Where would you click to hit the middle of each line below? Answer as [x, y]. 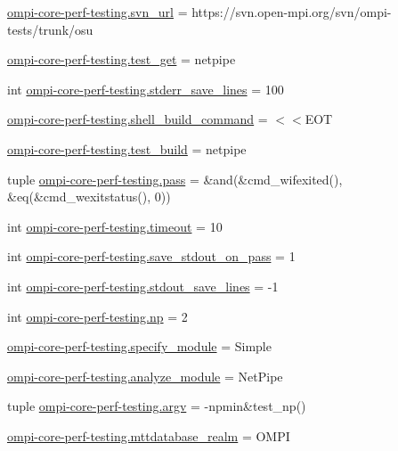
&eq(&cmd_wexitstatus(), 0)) [89, 197]
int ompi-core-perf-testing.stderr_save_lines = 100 [146, 89]
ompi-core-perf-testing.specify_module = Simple [139, 346]
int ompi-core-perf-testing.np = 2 [97, 316]
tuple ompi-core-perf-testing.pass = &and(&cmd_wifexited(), [175, 179]
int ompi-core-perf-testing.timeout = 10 [115, 226]
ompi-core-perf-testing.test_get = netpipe [122, 59]
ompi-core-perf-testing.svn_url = [97, 12]
